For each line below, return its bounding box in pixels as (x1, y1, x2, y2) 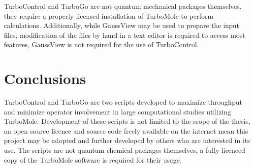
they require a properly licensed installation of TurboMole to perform (4, 10, 214, 21)
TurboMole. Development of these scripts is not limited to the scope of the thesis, (4, 116, 251, 126)
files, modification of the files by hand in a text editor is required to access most (4, 29, 245, 40)
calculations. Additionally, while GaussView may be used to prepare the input (4, 20, 240, 30)
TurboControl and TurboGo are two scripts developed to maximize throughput (4, 97, 242, 107)
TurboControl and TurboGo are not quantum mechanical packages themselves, (4, 1, 242, 11)
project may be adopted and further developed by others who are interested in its (4, 135, 250, 145)
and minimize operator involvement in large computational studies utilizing (4, 106, 231, 116)
